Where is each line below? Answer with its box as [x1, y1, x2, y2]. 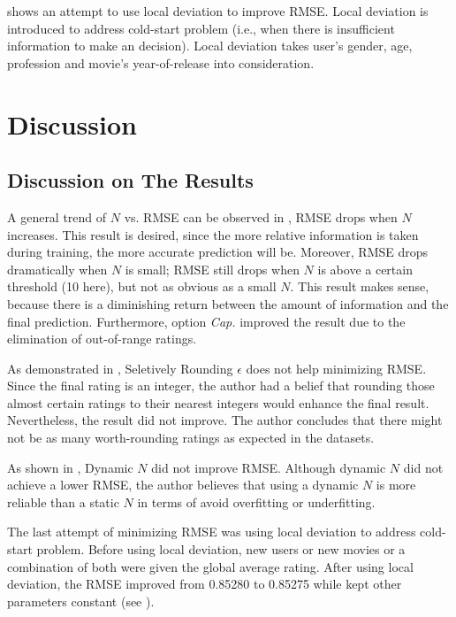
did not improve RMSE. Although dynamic [151, 458, 386, 476]
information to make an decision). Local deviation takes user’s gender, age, [7, 36, 413, 55]
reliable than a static [7, 492, 119, 511]
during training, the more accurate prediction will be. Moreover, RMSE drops [7, 243, 429, 261]
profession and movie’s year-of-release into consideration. [7, 53, 315, 72]
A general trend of [7, 207, 107, 226]
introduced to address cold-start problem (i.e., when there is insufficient [7, 19, 395, 37]
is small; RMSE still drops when [125, 259, 300, 278]
